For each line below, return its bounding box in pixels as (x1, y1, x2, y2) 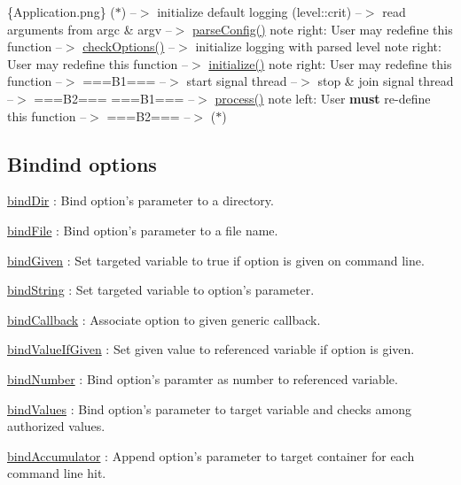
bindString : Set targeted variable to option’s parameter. (7, 281, 315, 299)
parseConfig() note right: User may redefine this (192, 19, 453, 38)
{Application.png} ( (7, 3, 115, 20)
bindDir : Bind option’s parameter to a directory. (7, 191, 274, 210)
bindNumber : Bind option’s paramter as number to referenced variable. (7, 369, 398, 388)
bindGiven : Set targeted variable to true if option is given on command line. (7, 250, 425, 269)
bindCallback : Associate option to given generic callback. (7, 310, 321, 328)
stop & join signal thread (317, 72, 454, 90)
